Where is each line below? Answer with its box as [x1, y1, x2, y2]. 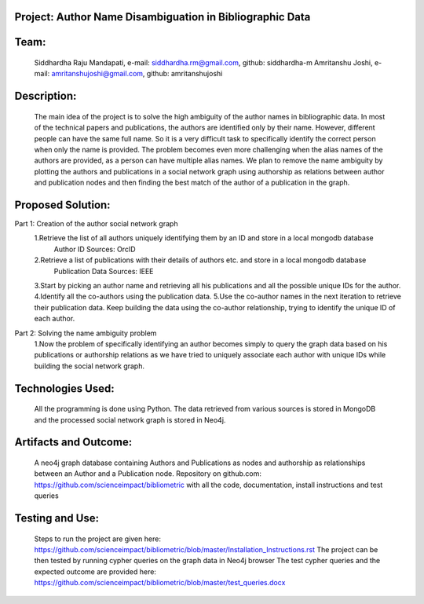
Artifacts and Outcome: [14, 436, 133, 449]
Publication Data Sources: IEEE [53, 266, 154, 276]
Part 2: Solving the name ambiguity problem [14, 328, 157, 338]
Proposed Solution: [14, 198, 111, 211]
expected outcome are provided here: [34, 566, 157, 577]
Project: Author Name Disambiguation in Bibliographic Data [14, 10, 311, 24]
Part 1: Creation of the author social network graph [14, 219, 178, 229]
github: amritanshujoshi [146, 69, 223, 79]
